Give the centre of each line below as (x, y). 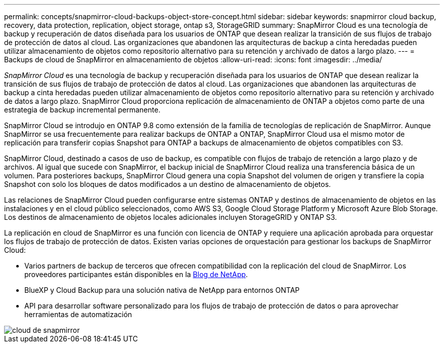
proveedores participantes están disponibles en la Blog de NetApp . (136, 274)
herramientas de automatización (78, 314)
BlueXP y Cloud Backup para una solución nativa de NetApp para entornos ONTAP (162, 290)
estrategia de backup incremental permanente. (82, 110)
